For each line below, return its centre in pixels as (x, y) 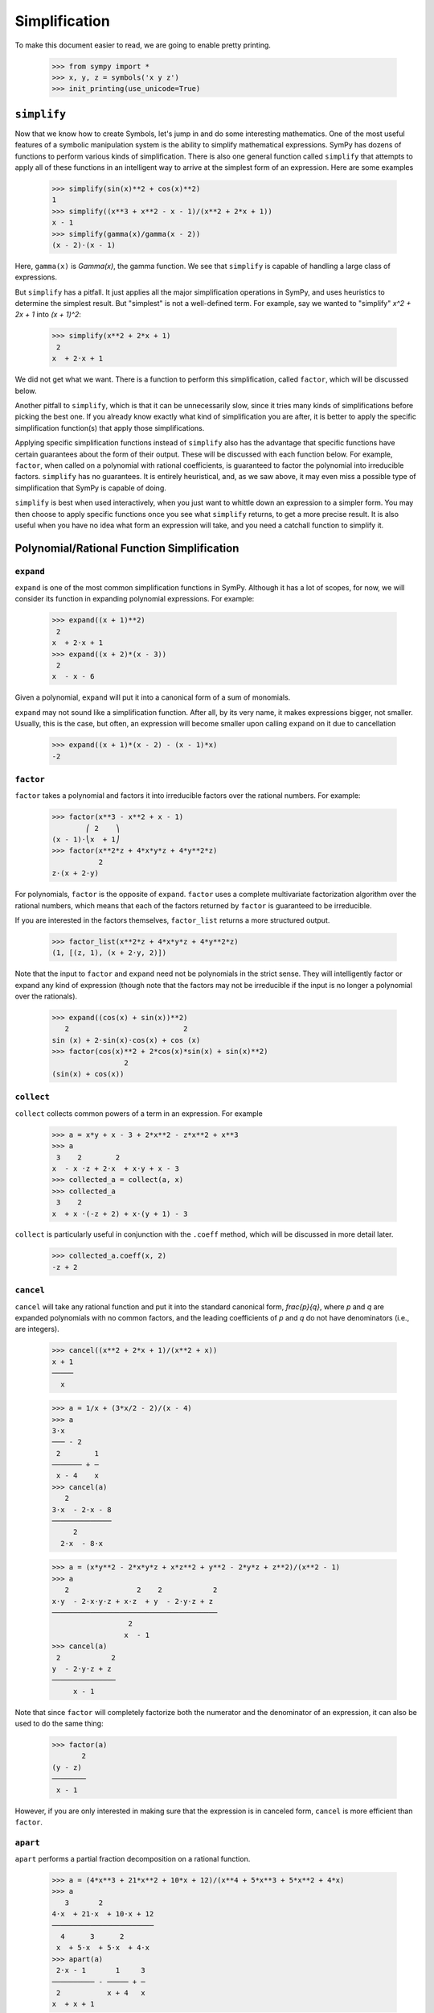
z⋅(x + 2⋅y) (76, 873)
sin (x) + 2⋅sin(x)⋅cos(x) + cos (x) (126, 1040)
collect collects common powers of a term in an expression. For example (139, 1113)
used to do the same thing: (59, 1724)
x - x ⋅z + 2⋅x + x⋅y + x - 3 (116, 1168)
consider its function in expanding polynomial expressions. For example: (135, 599)
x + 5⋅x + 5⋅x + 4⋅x (103, 1948)
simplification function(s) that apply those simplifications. (110, 428)
